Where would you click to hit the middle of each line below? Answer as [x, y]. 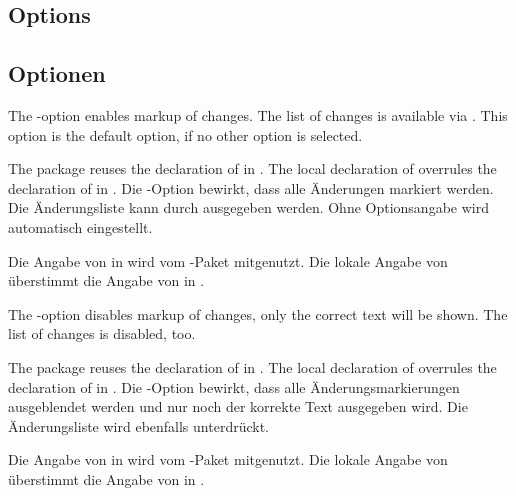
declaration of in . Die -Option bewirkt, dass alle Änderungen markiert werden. [251, 187]
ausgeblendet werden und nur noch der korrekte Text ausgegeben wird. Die [238, 406]
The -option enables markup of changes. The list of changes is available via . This [258, 114]
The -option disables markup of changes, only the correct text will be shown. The [258, 313]
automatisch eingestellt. [80, 226]
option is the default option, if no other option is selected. [185, 134]
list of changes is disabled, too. [102, 333]
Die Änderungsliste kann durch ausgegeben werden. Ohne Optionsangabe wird [248, 207]
